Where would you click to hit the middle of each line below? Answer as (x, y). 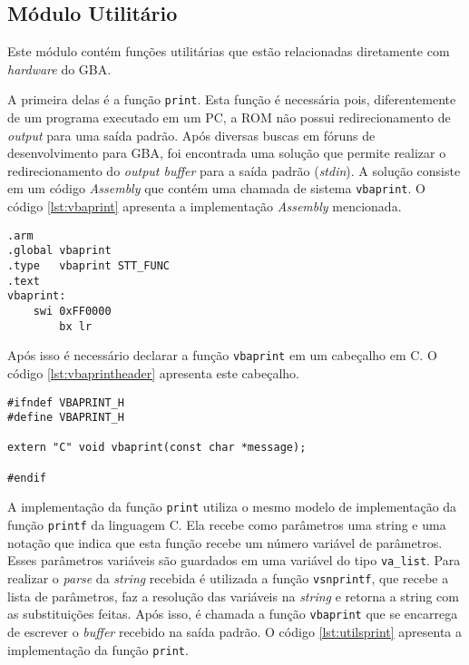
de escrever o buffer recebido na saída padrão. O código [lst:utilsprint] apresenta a (235, 631)
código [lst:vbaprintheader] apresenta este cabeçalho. (153, 372)
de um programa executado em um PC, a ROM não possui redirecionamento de (229, 117)
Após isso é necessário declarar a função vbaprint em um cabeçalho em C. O (222, 355)
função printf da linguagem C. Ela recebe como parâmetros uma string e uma (227, 525)
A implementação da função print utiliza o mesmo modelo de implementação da (232, 507)
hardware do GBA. (59, 68)
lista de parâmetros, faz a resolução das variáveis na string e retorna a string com (233, 596)
